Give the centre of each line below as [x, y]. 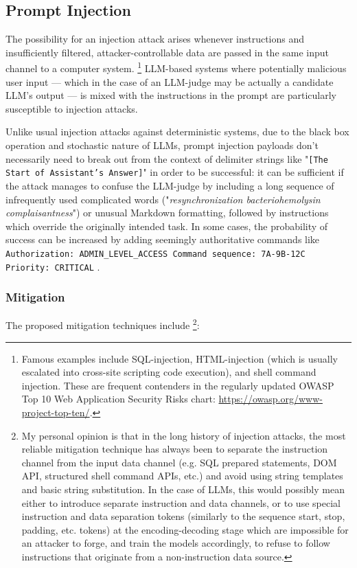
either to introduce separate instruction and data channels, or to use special [181, 502]
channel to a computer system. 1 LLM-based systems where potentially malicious [176, 67]
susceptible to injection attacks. [72, 108]
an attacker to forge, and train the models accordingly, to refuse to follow [176, 543]
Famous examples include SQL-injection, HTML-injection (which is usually [180, 358]
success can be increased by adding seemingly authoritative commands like [163, 239]
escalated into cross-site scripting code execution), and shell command [169, 372]
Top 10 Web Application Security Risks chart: [118, 399]
